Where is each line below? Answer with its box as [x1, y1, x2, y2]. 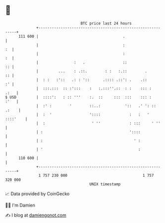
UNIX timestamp [89, 181, 121, 187]
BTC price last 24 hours [80, 21, 132, 26]
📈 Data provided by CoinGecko [5, 191, 70, 197]
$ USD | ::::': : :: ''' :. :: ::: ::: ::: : [5, 94, 152, 100]
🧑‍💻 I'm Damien [5, 202, 36, 208]
